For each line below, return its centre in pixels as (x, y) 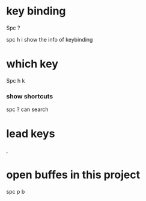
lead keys (31, 134)
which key (32, 64)
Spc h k (16, 80)
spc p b (16, 192)
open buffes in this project (73, 175)
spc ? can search (28, 109)
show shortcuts (29, 96)
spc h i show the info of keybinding (50, 39)
